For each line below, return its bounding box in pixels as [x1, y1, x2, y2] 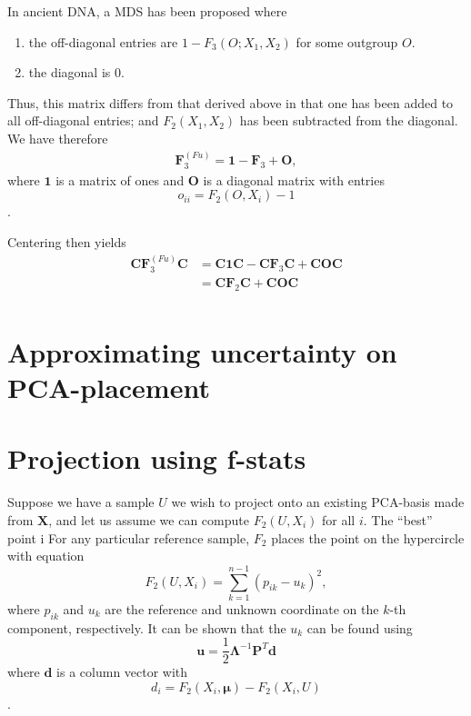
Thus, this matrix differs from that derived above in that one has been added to [7, 93, 454, 112]
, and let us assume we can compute [48, 511, 249, 530]
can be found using [306, 618, 413, 637]
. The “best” [363, 511, 433, 530]
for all [322, 511, 356, 530]
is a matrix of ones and [55, 170, 185, 189]
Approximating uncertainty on [7, 333, 397, 370]
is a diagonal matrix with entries [203, 170, 385, 189]
